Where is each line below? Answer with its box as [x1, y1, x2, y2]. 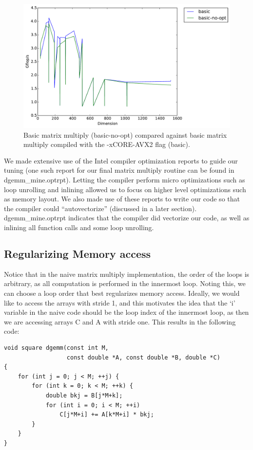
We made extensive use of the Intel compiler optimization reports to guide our [4, 155, 238, 165]
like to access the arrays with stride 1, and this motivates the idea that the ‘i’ [4, 297, 235, 307]
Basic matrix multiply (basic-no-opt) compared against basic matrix [23, 129, 227, 140]
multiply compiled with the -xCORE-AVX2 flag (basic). [23, 139, 190, 149]
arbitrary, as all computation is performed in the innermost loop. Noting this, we [4, 278, 246, 288]
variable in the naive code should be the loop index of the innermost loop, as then [4, 307, 249, 317]
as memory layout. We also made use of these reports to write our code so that [4, 194, 240, 204]
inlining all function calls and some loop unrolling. [4, 222, 154, 232]
